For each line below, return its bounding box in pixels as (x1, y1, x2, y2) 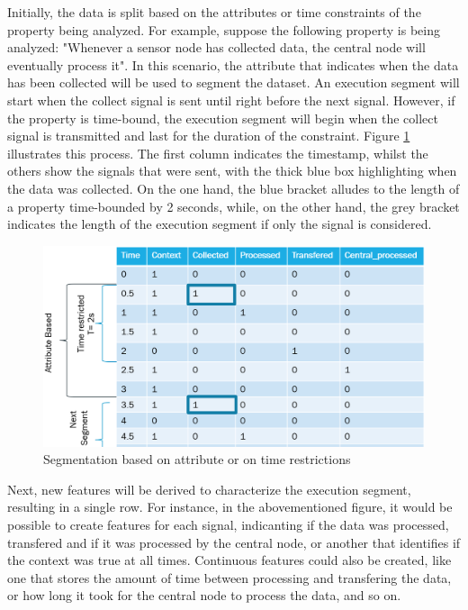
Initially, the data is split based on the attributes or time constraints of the (7, 3, 421, 21)
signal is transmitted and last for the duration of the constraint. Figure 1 (7, 126, 410, 145)
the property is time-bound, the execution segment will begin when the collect (7, 108, 438, 127)
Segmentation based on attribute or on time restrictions (43, 450, 351, 469)
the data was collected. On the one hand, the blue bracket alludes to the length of (7, 178, 460, 197)
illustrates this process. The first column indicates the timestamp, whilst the (7, 143, 428, 162)
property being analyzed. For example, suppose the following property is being (7, 20, 440, 39)
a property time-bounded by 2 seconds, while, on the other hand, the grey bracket (7, 196, 460, 215)
